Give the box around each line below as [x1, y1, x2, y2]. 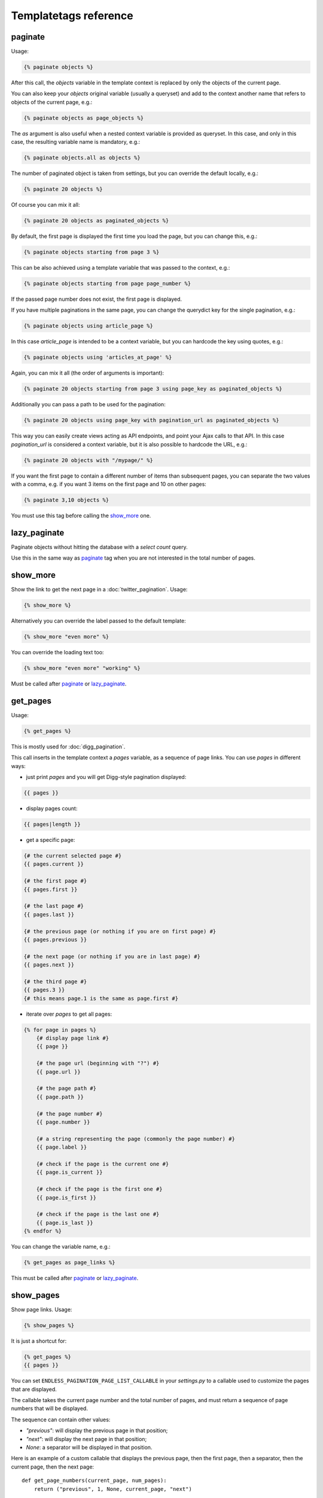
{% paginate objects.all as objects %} [23, 155, 141, 161]
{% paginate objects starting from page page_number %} [23, 280, 191, 287]
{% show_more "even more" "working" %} [23, 665, 141, 672]
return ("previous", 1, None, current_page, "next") [33, 1485, 193, 1492]
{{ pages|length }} [23, 821, 81, 828]
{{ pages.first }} [23, 886, 78, 893]
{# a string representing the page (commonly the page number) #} [36, 1135, 236, 1142]
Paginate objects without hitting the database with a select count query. [11, 543, 188, 551]
